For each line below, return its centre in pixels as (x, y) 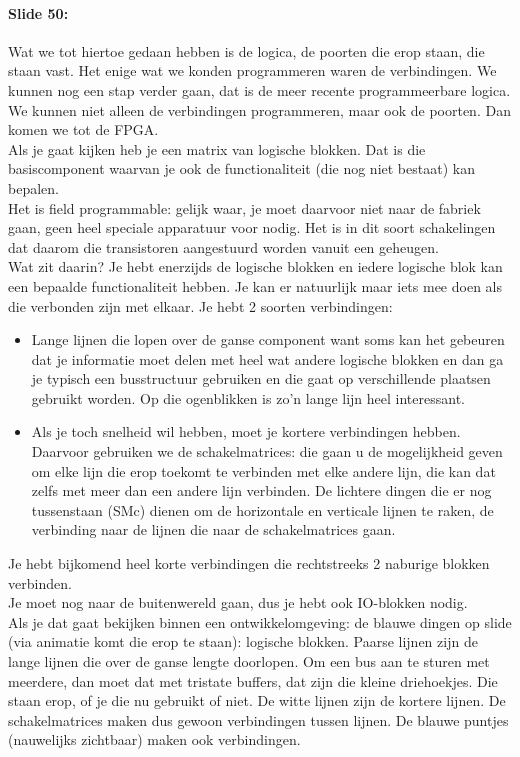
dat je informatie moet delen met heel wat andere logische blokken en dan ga (267, 358)
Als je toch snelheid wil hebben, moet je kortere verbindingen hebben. (246, 431)
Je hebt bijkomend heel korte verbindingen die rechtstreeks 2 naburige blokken (249, 563)
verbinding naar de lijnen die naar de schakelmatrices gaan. (213, 529)
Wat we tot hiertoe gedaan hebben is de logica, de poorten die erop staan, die (246, 50)
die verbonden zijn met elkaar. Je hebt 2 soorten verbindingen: (200, 305)
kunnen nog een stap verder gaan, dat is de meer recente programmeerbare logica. (259, 89)
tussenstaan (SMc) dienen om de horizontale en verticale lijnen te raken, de (262, 509)
